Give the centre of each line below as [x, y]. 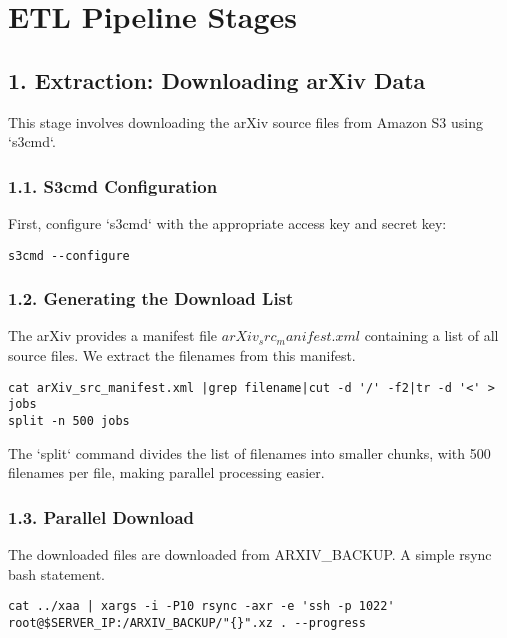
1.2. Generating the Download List [151, 298]
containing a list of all [431, 335]
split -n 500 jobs [69, 420]
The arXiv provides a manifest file [113, 335]
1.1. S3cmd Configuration [113, 185]
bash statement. [56, 573]
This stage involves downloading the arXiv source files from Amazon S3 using [246, 121]
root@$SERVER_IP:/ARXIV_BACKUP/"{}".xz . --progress [187, 622]
